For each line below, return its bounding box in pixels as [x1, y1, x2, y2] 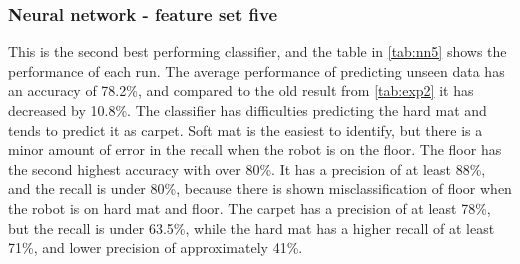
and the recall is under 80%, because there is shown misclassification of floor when [8, 178, 512, 199]
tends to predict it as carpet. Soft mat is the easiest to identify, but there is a [8, 119, 483, 140]
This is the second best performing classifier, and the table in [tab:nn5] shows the [8, 41, 507, 62]
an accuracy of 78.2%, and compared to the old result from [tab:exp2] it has [8, 80, 474, 101]
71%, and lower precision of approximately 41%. [8, 237, 303, 258]
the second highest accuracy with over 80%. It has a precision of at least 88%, [8, 158, 486, 179]
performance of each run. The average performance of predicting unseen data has [8, 60, 505, 81]
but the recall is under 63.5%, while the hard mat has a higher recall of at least [8, 217, 495, 238]
